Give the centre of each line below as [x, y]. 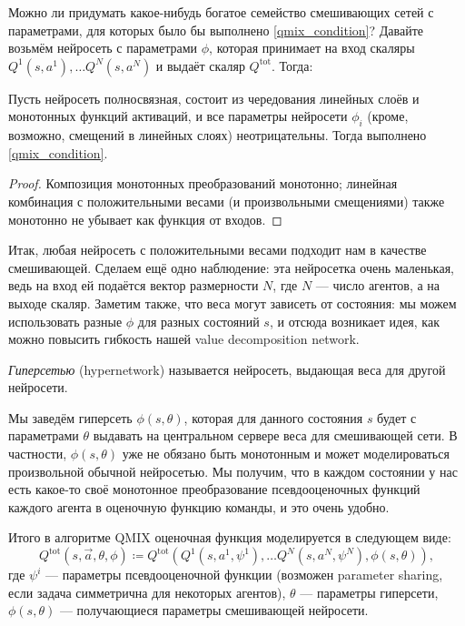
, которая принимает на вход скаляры [312, 48]
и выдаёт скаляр [200, 65]
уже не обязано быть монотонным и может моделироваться [286, 454]
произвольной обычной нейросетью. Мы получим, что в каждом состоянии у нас [233, 471]
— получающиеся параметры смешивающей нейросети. [214, 610]
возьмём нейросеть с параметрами [103, 48]
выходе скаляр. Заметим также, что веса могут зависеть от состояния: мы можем [232, 303]
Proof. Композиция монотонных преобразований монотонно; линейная [203, 183]
